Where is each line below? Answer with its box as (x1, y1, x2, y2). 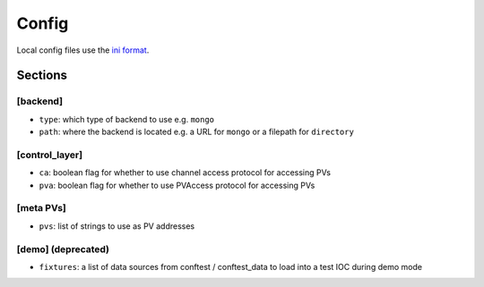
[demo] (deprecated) (16, 242, 110, 255)
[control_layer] (16, 148, 83, 161)
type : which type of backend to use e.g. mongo (39, 114, 215, 124)
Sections (16, 68, 67, 83)
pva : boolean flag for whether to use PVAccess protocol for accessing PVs (39, 180, 315, 190)
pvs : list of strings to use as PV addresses (39, 220, 195, 232)
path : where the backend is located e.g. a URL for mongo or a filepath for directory (39, 126, 354, 138)
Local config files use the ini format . (16, 45, 150, 55)
